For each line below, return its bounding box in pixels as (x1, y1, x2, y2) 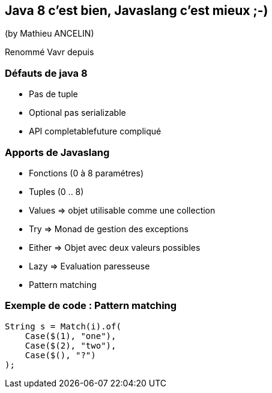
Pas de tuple (29, 89, 78, 100)
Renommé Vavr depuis (5, 47, 94, 58)
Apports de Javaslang (5, 146, 110, 158)
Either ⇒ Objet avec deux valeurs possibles (29, 242, 201, 253)
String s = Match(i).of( (5, 321, 121, 331)
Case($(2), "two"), (25, 340, 116, 350)
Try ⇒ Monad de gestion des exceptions (29, 223, 189, 234)
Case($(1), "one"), (25, 331, 116, 341)
